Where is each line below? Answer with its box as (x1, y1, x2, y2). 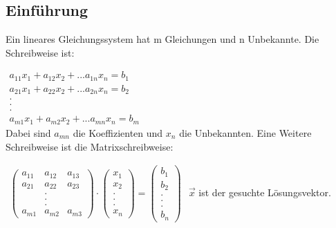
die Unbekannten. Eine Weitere (179, 125, 312, 140)
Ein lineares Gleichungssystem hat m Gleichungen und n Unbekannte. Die (6, 32, 319, 46)
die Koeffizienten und (73, 125, 163, 140)
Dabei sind (6, 125, 51, 140)
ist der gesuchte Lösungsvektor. (198, 184, 331, 199)
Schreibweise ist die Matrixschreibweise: (6, 139, 174, 153)
